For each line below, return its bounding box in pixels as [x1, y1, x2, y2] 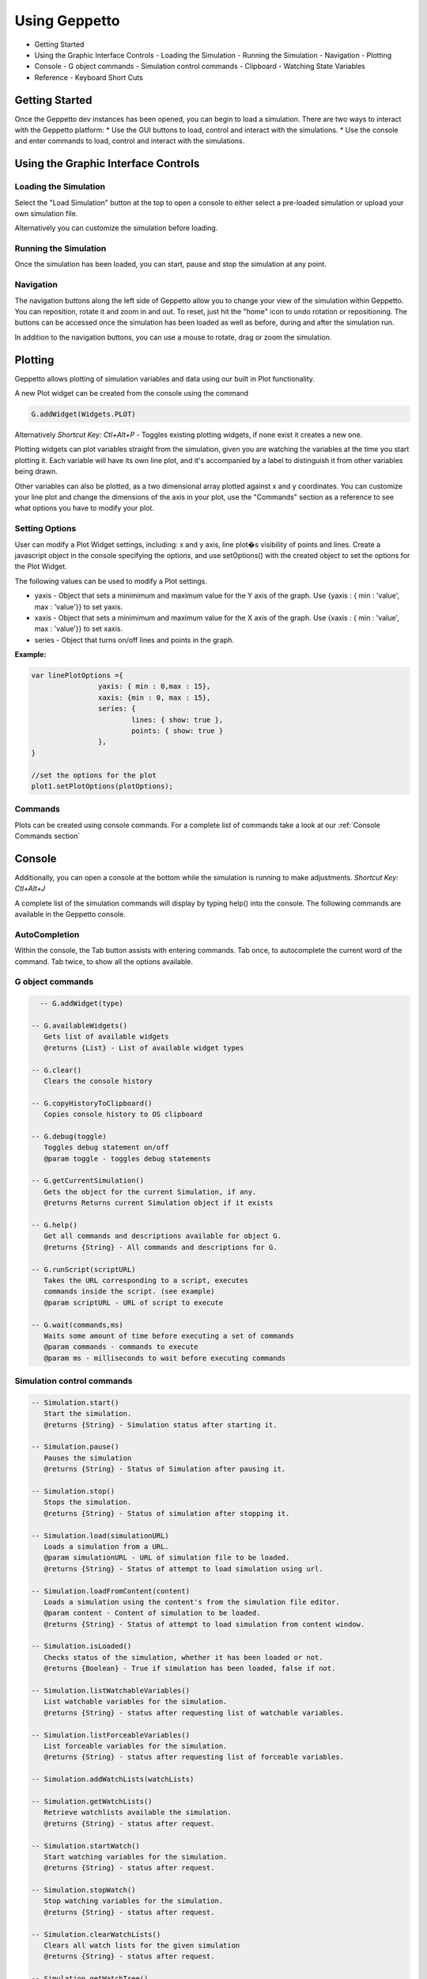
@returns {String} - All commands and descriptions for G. [43, 1243, 278, 1252]
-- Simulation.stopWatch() [31, 1886, 136, 1895]
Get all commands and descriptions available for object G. [43, 1232, 282, 1240]
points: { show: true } [130, 727, 224, 735]
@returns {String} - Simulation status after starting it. [43, 1420, 278, 1429]
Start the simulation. [43, 1409, 132, 1419]
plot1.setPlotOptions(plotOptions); [31, 781, 174, 791]
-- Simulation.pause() [31, 1442, 119, 1452]
